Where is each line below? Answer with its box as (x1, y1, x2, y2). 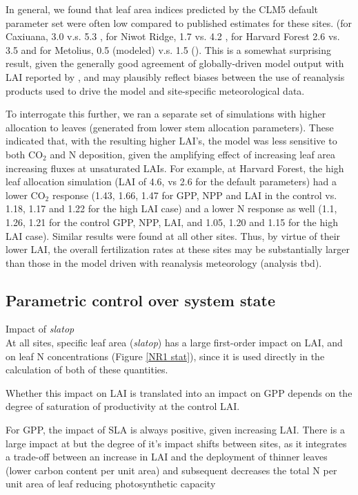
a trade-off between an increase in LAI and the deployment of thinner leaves (6, 449, 328, 464)
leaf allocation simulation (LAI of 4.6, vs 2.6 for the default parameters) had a (6, 174, 337, 189)
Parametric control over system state (6, 289, 276, 310)
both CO (6, 147, 43, 161)
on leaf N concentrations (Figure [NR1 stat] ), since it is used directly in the (6, 348, 325, 363)
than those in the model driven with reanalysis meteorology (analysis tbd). (6, 255, 322, 270)
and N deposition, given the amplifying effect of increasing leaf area (50, 147, 336, 161)
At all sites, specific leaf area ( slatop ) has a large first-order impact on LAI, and (6, 335, 343, 350)
